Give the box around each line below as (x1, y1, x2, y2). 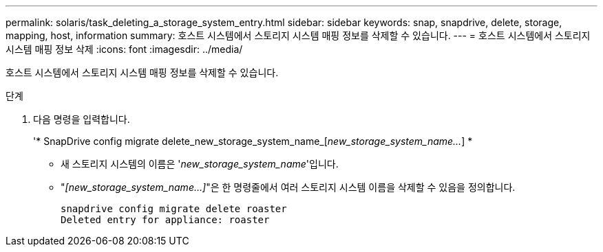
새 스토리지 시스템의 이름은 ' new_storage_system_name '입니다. (61, 158, 339, 170)
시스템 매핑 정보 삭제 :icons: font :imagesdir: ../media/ (6, 43, 243, 55)
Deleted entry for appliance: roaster (61, 214, 270, 225)
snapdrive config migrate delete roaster (61, 203, 287, 214)
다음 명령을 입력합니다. (33, 113, 130, 125)
